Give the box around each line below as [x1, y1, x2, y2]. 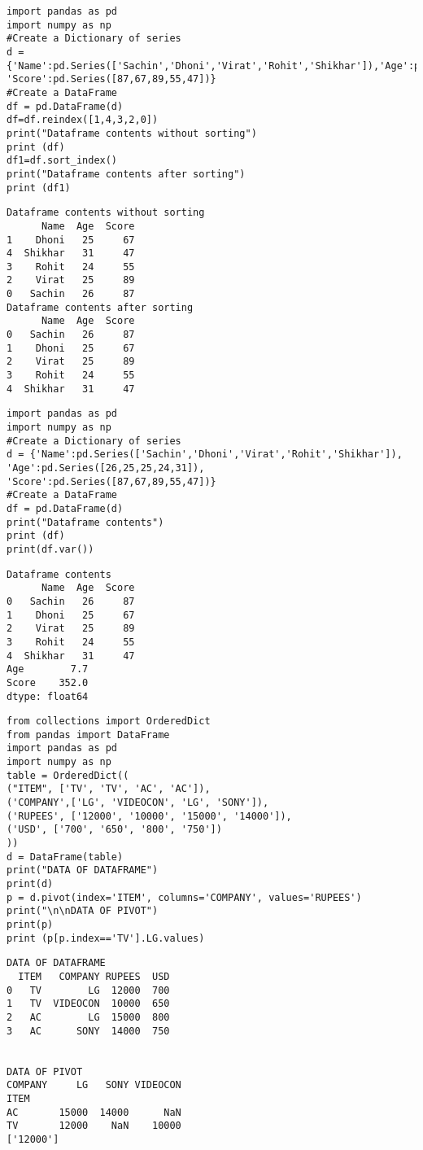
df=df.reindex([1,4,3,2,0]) [7, 114, 159, 126]
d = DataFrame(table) [7, 850, 124, 863]
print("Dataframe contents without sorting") [7, 127, 257, 139]
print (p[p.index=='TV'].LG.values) [7, 932, 205, 944]
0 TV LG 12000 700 [7, 984, 170, 996]
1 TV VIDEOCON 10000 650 [7, 998, 170, 1010]
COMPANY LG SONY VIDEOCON [7, 1079, 181, 1091]
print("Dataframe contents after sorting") [7, 168, 246, 180]
